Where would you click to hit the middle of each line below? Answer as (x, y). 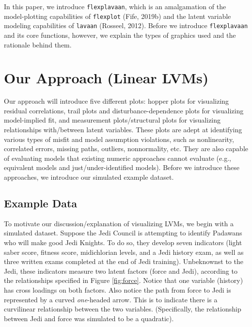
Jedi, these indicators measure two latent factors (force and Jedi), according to (121, 271)
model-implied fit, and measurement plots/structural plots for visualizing (112, 120)
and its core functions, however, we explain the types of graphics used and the (120, 35)
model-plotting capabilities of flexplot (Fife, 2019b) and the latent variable (118, 16)
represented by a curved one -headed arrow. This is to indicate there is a (111, 299)
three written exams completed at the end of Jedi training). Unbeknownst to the (124, 261)
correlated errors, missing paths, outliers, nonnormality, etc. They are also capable (126, 148)
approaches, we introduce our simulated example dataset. (89, 177)
